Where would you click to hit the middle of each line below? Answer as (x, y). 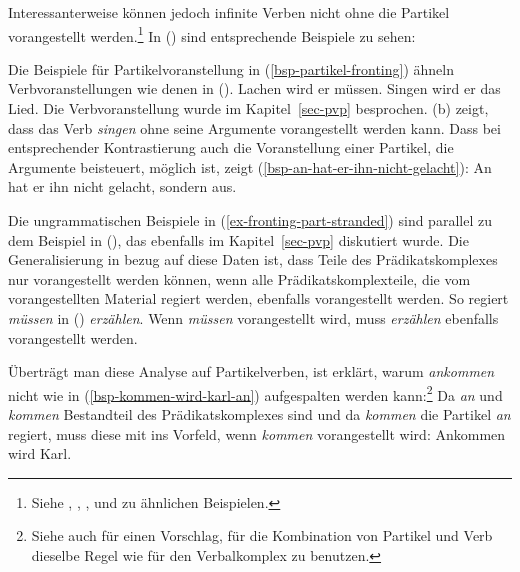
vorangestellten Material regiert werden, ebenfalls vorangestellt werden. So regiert (258, 298)
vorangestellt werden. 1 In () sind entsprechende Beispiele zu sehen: (212, 34)
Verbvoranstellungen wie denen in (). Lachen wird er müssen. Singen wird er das (254, 88)
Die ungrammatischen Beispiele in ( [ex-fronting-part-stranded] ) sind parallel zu (250, 220)
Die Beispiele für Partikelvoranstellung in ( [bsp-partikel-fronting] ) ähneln (231, 68)
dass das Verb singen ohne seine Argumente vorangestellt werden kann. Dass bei (254, 127)
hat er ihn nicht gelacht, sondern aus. (122, 186)
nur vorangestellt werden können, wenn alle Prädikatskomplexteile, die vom (239, 278)
